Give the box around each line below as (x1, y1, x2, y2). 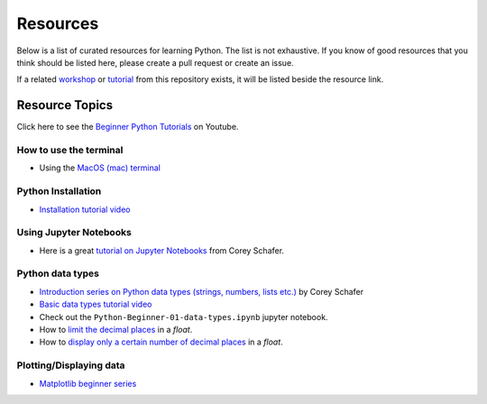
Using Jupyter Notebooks (16, 226, 133, 239)
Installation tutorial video (39, 204, 131, 215)
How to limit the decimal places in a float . (39, 324, 193, 335)
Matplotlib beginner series (39, 378, 137, 389)
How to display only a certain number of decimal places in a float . (39, 336, 283, 347)
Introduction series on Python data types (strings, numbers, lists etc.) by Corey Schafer (39, 286, 364, 297)
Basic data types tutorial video (39, 298, 152, 310)
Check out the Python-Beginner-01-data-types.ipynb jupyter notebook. (39, 311, 328, 322)
